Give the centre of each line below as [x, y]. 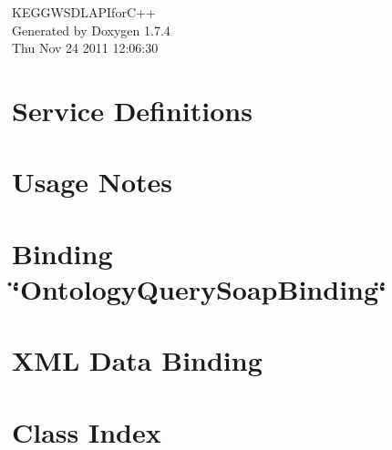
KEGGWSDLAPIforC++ [84, 12]
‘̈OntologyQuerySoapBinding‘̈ [199, 288]
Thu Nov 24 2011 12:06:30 [85, 48]
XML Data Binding [137, 360]
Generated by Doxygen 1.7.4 [91, 30]
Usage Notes [93, 182]
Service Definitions [132, 110]
